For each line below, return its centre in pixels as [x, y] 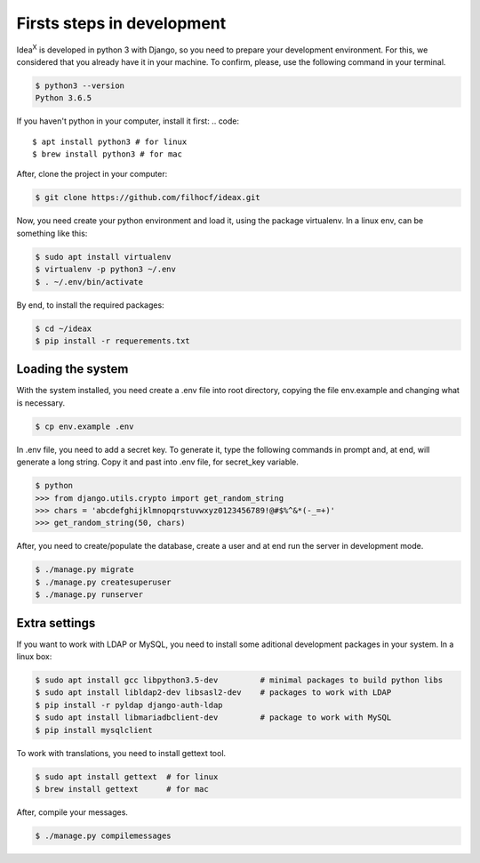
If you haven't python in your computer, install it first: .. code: [128, 121]
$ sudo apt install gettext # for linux [127, 777]
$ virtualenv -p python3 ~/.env [106, 270]
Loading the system [72, 369]
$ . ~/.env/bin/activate [89, 282]
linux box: [34, 657]
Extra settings [56, 623]
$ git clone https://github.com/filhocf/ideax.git [148, 198]
